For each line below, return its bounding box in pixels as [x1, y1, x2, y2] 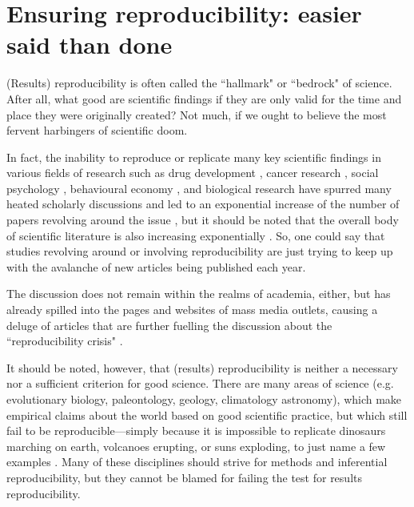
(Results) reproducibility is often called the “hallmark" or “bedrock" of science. [6, 74, 392, 91]
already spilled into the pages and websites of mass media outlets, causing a [6, 301, 378, 318]
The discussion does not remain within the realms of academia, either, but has [6, 285, 391, 302]
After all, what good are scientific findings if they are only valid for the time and [6, 90, 402, 107]
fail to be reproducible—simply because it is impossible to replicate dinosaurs [6, 422, 386, 439]
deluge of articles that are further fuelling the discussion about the [6, 316, 332, 333]
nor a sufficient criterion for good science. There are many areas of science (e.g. [6, 375, 394, 392]
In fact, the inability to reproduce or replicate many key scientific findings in [6, 148, 381, 165]
